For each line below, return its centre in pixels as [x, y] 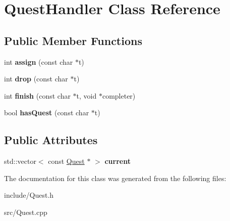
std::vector [20, 161]
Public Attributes [51, 140]
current [118, 161]
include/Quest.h [29, 195]
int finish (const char [37, 95]
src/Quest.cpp [26, 212]
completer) [119, 95]
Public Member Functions [73, 40]
